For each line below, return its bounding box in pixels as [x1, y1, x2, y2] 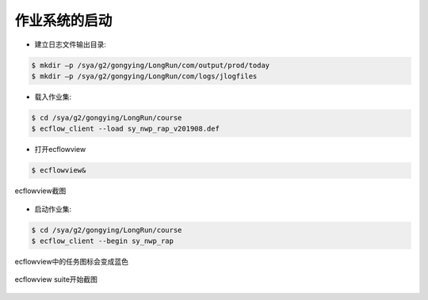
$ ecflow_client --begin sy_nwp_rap [31, 237, 174, 245]
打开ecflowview [34, 145, 86, 154]
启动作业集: [34, 204, 72, 214]
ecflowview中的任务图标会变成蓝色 [14, 256, 128, 266]
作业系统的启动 [14, 12, 113, 29]
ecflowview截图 [14, 186, 67, 196]
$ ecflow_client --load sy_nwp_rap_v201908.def [31, 124, 220, 134]
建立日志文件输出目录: [34, 40, 107, 49]
